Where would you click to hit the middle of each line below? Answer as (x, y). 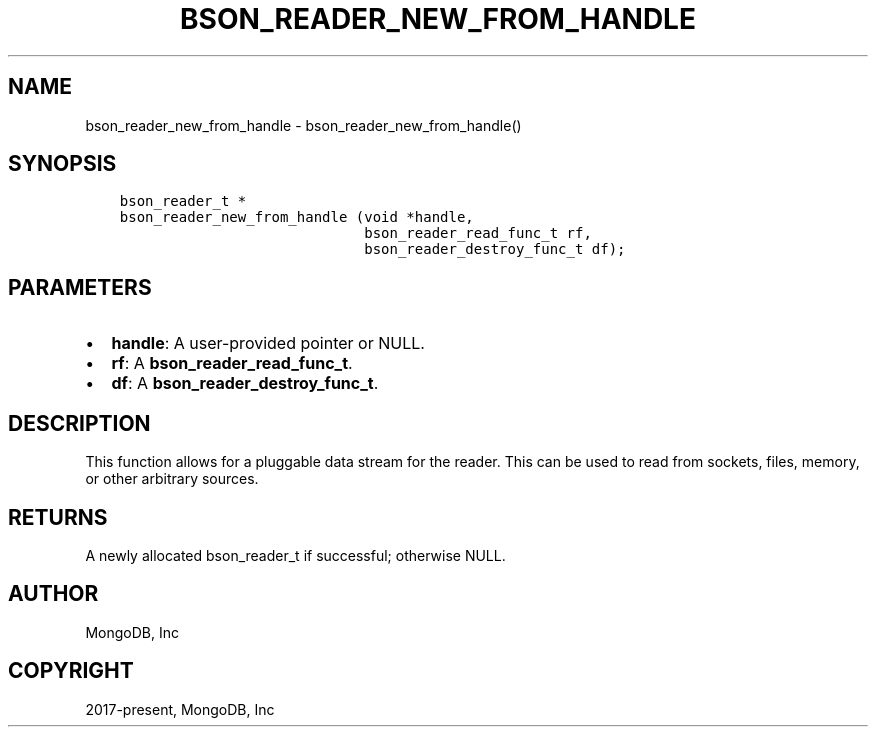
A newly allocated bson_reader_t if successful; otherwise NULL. (295, 555)
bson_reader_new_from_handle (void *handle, (296, 217)
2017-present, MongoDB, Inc (180, 709)
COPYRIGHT (71, 671)
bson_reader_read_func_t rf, (478, 233)
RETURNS (58, 517)
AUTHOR (53, 594)
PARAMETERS (80, 287)
